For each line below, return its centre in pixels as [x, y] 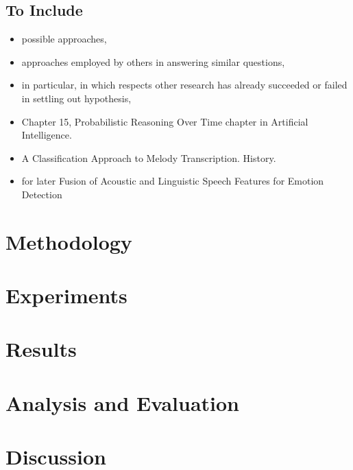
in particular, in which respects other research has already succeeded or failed [184, 85]
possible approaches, [64, 39]
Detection [42, 194]
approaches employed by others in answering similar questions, [153, 61]
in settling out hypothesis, [76, 98]
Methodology [69, 241]
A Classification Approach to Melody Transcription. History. [149, 157]
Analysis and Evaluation [122, 402]
